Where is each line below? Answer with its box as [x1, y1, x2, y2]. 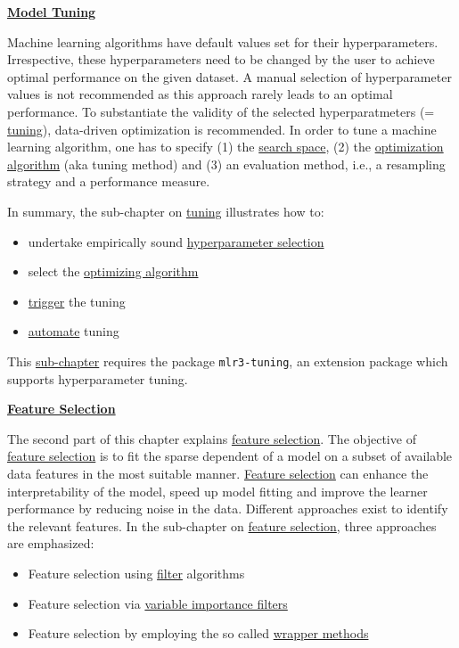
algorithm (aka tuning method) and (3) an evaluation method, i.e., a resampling [7, 154, 446, 173]
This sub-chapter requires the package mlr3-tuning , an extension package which [7, 351, 448, 370]
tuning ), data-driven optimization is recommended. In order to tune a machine [7, 119, 437, 138]
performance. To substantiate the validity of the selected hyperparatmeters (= [7, 102, 435, 120]
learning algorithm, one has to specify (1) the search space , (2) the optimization [7, 137, 444, 156]
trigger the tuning [28, 291, 126, 310]
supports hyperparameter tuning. [7, 369, 188, 388]
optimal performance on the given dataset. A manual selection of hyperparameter [7, 67, 452, 86]
